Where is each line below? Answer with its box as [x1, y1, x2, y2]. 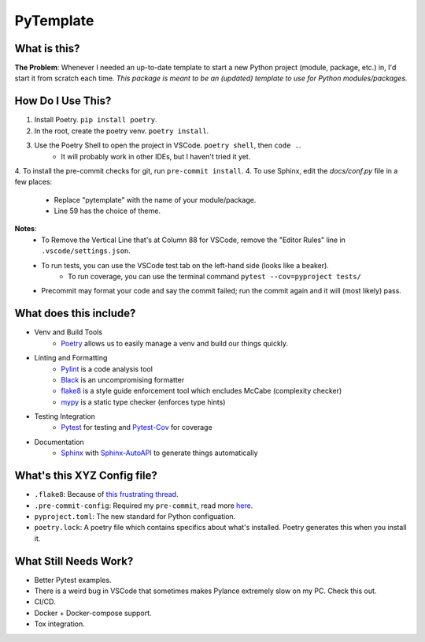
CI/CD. [34, 597, 56, 607]
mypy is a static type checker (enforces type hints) [61, 397, 226, 406]
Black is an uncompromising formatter [61, 375, 185, 384]
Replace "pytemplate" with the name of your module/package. [54, 195, 257, 204]
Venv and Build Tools [34, 327, 102, 337]
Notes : [14, 224, 37, 233]
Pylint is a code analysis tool [61, 364, 153, 374]
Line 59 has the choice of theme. [54, 206, 161, 216]
